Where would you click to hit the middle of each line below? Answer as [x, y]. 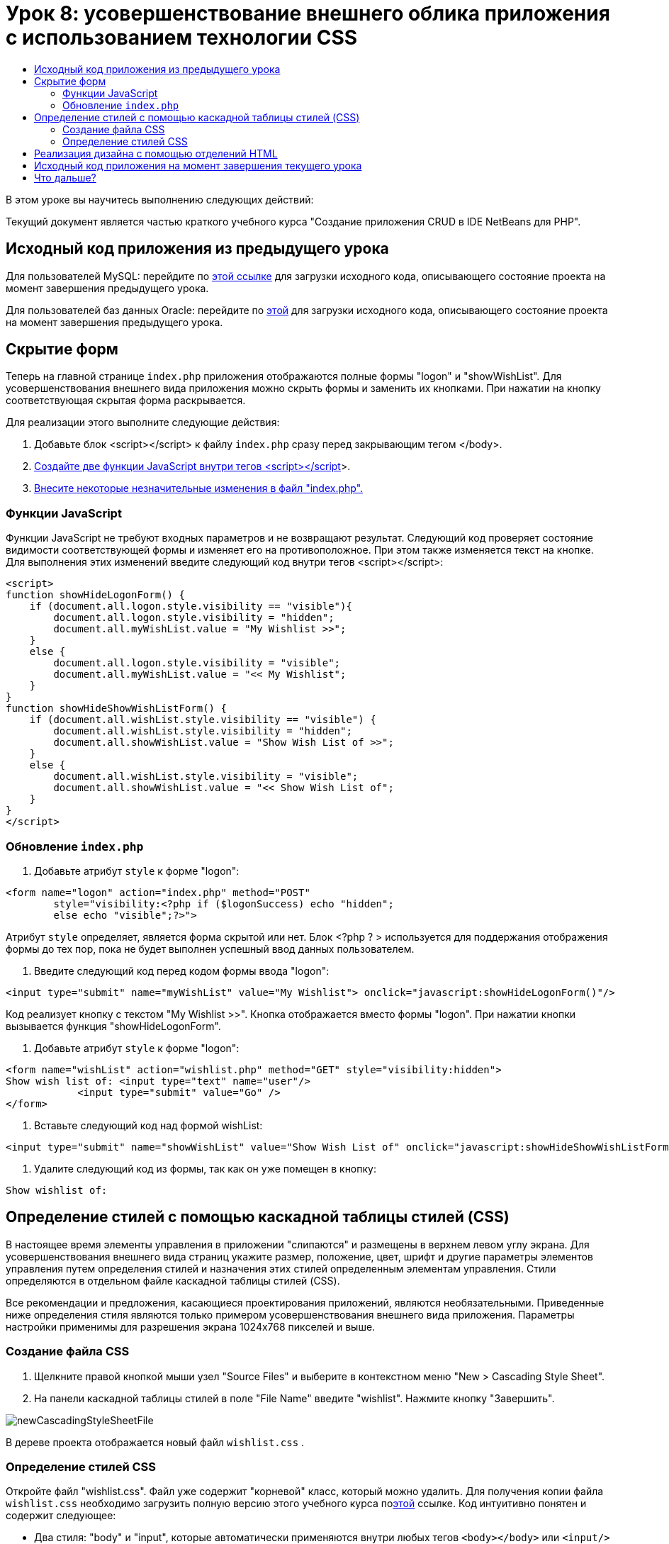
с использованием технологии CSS [182, 38]
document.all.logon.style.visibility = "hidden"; [194, 618]
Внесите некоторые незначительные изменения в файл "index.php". [199, 488]
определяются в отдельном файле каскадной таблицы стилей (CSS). [173, 1280]
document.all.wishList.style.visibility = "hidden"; [203, 731]
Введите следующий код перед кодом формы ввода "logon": [182, 970]
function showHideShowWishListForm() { [116, 709]
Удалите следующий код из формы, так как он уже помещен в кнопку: [205, 1168]
